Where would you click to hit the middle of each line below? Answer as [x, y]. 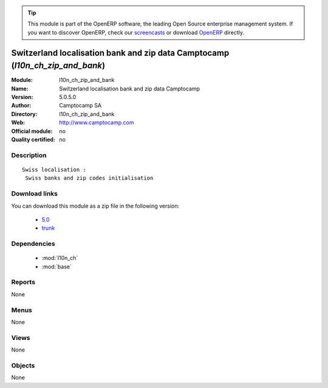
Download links [34, 194]
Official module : [32, 131]
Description [29, 155]
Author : [21, 106]
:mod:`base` [57, 267]
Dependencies [33, 244]
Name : [20, 89]
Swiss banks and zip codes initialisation [89, 178]
